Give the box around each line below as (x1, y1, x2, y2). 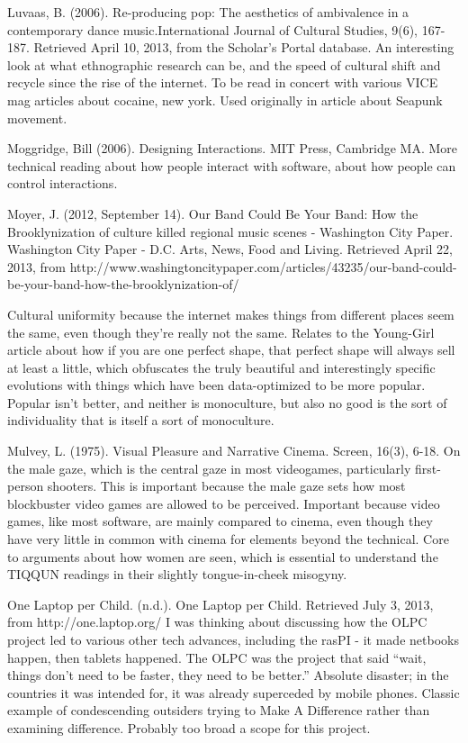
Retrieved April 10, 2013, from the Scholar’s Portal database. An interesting (33, 38, 454, 57)
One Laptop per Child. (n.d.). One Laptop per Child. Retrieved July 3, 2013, (7, 594, 434, 613)
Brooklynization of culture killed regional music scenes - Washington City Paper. (7, 222, 454, 240)
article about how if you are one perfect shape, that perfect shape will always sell (7, 340, 455, 359)
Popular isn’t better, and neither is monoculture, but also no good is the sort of (7, 393, 447, 412)
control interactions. (7, 174, 118, 193)
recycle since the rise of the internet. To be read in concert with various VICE (7, 73, 438, 92)
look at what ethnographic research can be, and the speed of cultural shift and (7, 55, 441, 74)
